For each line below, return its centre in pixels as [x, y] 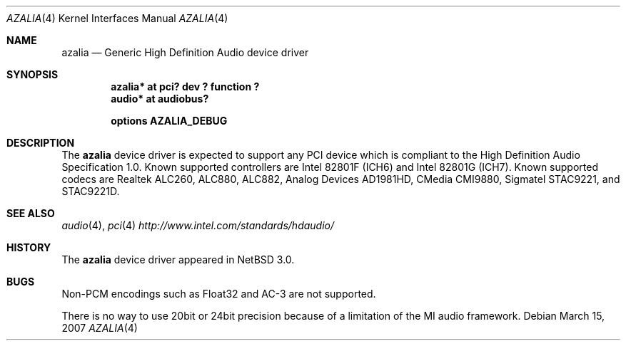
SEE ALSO [31, 213]
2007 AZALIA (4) [100, 328]
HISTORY [29, 247]
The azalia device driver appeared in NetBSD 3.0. [178, 259]
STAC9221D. [91, 191]
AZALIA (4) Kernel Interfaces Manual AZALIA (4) [117, 18]
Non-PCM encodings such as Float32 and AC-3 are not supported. [219, 294]
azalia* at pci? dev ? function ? [185, 86]
